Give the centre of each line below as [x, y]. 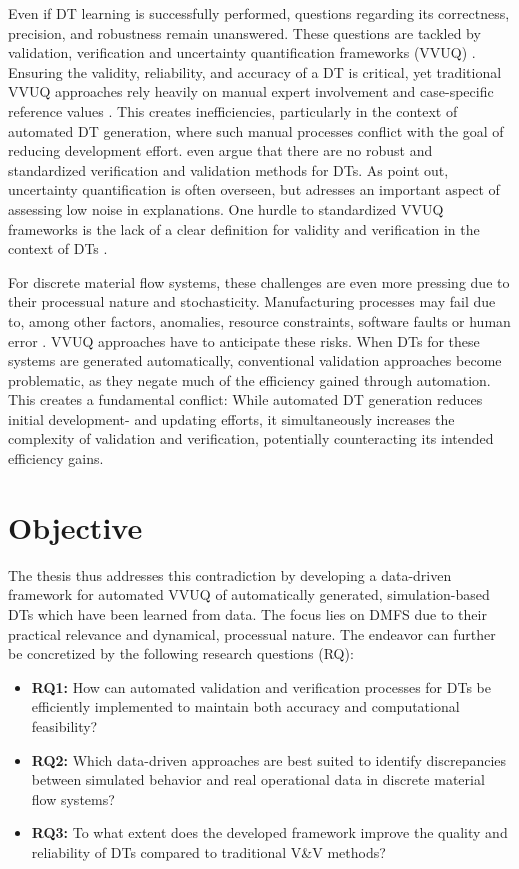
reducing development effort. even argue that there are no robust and [220, 150]
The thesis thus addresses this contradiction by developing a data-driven [230, 574]
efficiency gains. [56, 458]
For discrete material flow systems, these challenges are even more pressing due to [259, 281]
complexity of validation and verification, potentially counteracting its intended [251, 438]
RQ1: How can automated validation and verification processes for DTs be [261, 686]
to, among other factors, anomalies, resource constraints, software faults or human [259, 320]
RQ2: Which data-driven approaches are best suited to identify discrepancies [269, 759]
